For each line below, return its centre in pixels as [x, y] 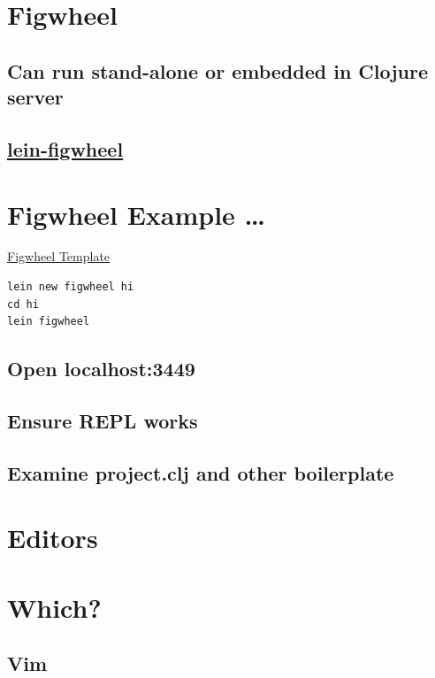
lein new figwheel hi [71, 287]
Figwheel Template [59, 256]
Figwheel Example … [137, 214]
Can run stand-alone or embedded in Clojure [218, 70]
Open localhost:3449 [101, 369]
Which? [54, 607]
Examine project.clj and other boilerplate [201, 472]
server [35, 97]
